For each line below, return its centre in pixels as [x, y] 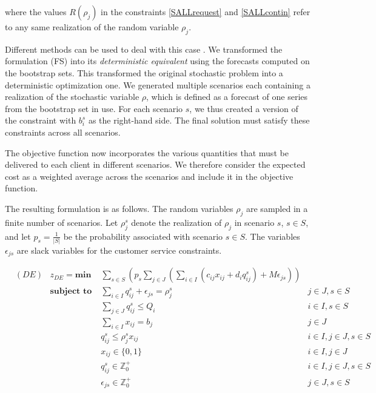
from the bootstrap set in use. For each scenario [94, 108]
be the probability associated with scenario [143, 236]
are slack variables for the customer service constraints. [119, 250]
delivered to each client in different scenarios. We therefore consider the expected [155, 164]
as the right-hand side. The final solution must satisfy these [199, 120]
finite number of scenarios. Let [62, 222]
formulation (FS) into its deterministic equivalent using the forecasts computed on [157, 61]
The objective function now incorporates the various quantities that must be [147, 152]
